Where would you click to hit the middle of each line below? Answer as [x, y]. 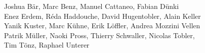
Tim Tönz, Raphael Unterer [47, 45]
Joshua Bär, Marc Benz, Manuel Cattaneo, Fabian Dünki [92, 6]
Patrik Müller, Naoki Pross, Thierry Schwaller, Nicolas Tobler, [100, 35]
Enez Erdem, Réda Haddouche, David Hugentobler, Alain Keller [102, 16]
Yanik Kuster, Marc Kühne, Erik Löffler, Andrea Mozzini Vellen [102, 26]
